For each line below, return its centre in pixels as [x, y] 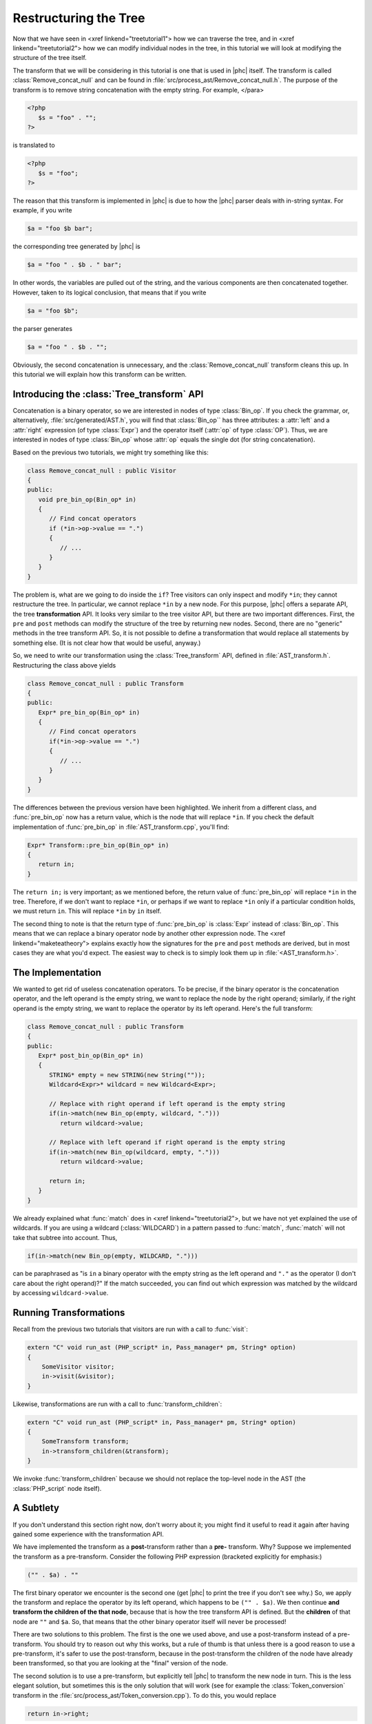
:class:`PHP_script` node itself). [57, 1488]
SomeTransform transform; [85, 1442]
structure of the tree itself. [50, 58]
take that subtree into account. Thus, [65, 1237]
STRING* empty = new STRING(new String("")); [127, 1075]
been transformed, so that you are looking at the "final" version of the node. [121, 1663]
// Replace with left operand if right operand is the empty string [167, 1142]
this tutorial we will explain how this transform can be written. [100, 374]
